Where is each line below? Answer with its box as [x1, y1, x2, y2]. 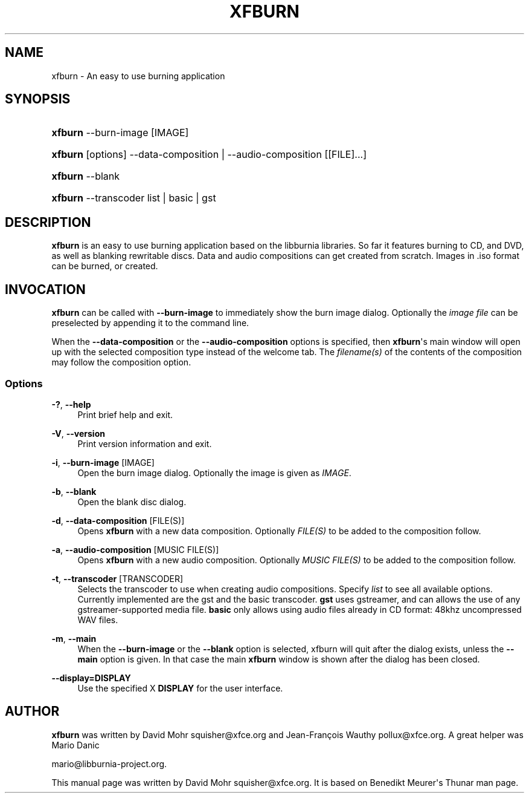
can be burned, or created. [51, 261, 158, 272]
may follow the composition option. [51, 357, 191, 368]
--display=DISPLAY [51, 672, 131, 683]
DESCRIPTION [5, 214, 91, 230]
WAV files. [77, 614, 118, 625]
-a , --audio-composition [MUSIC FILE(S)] [51, 544, 219, 555]
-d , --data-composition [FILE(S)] [51, 515, 185, 526]
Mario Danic [51, 739, 100, 750]
